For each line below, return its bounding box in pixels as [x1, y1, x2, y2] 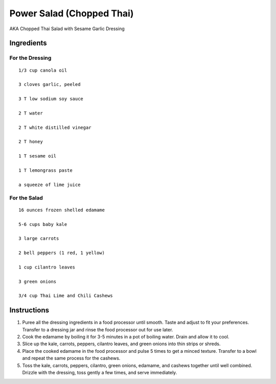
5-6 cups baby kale [18, 221, 67, 227]
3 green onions [18, 279, 57, 284]
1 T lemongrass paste [18, 167, 73, 173]
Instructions [9, 306, 50, 314]
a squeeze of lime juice [18, 182, 81, 188]
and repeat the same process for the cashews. [22, 355, 121, 362]
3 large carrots [18, 236, 59, 241]
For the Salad [9, 194, 43, 201]
